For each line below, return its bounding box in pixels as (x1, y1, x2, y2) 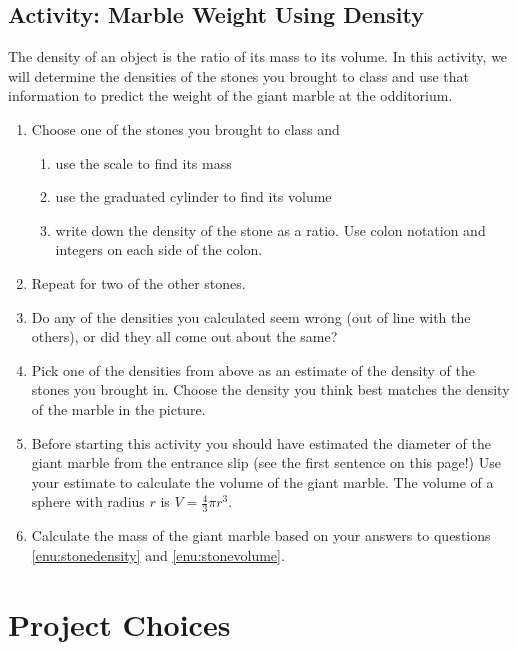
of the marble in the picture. (31, 398, 206, 419)
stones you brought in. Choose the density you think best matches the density (31, 379, 510, 400)
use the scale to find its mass (55, 152, 232, 173)
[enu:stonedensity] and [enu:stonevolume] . (31, 544, 285, 565)
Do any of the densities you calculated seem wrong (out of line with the (31, 306, 471, 327)
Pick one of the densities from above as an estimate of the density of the (31, 359, 475, 380)
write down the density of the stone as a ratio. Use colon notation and (55, 219, 486, 240)
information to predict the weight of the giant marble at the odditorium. (8, 85, 453, 106)
